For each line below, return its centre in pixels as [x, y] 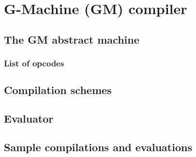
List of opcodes [34, 63]
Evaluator [29, 118]
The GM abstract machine [72, 39]
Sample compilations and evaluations [98, 147]
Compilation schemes [58, 90]
